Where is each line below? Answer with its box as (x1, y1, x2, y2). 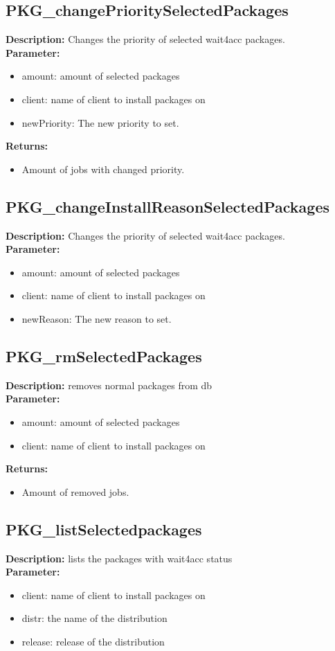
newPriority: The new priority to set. (21, 115, 179, 130)
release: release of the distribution (21, 634, 165, 648)
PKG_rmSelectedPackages (6, 345, 202, 366)
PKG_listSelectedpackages (6, 518, 202, 539)
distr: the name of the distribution (21, 611, 167, 625)
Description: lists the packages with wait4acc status (6, 551, 233, 565)
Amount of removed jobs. (21, 484, 129, 499)
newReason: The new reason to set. (21, 311, 172, 325)
